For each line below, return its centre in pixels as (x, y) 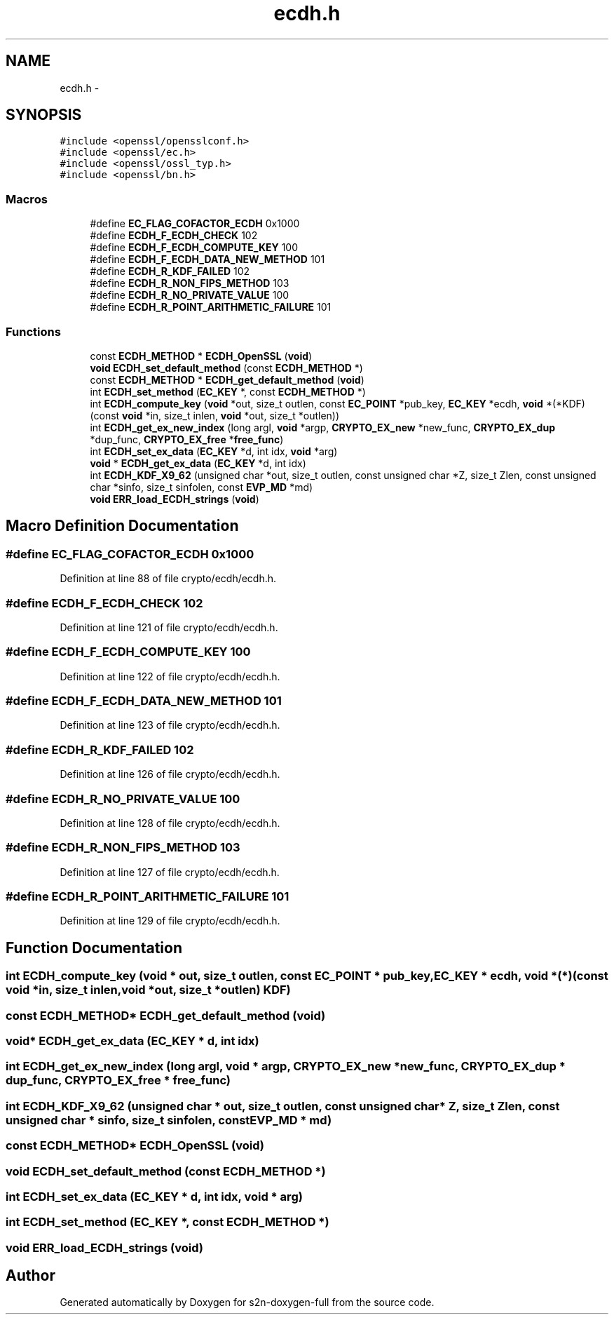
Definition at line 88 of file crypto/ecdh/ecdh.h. (168, 579)
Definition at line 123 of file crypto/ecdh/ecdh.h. (170, 725)
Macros (27, 199)
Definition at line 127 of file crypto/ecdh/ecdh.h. (170, 872)
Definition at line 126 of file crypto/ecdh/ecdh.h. (170, 774)
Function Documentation (94, 948)
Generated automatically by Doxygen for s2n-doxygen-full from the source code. (247, 1302)
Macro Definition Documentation (122, 526)
